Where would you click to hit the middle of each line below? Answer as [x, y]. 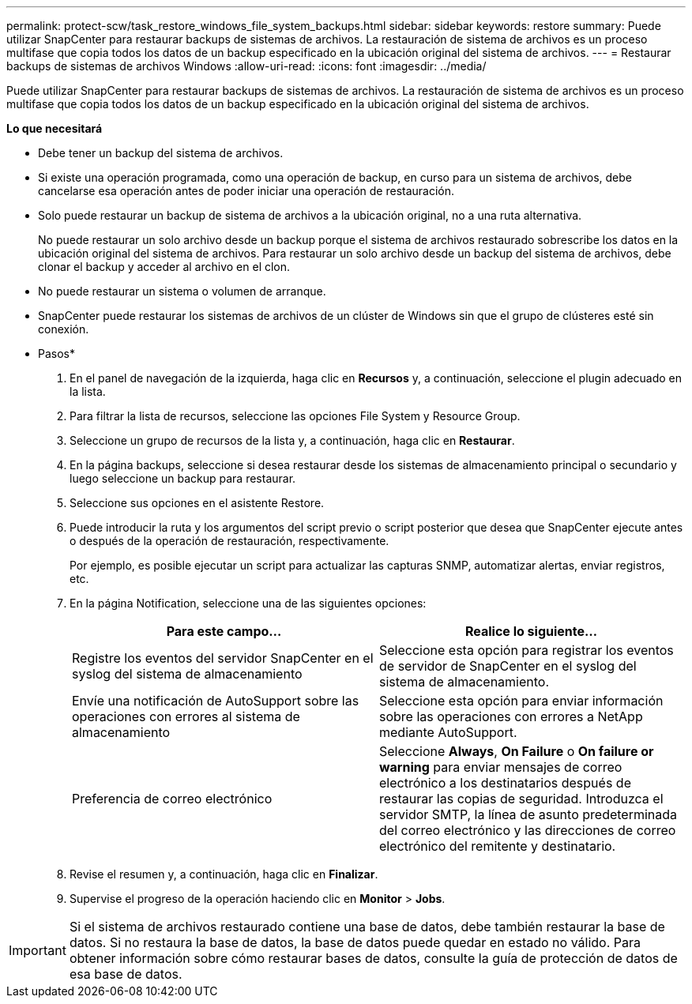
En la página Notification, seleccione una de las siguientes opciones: [248, 603]
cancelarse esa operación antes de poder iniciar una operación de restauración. [246, 191]
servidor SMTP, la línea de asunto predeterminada [528, 814]
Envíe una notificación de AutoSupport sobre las [216, 701]
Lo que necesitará [55, 128]
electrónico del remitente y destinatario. [498, 846]
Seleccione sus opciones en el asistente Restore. [197, 503]
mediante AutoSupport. [448, 732]
